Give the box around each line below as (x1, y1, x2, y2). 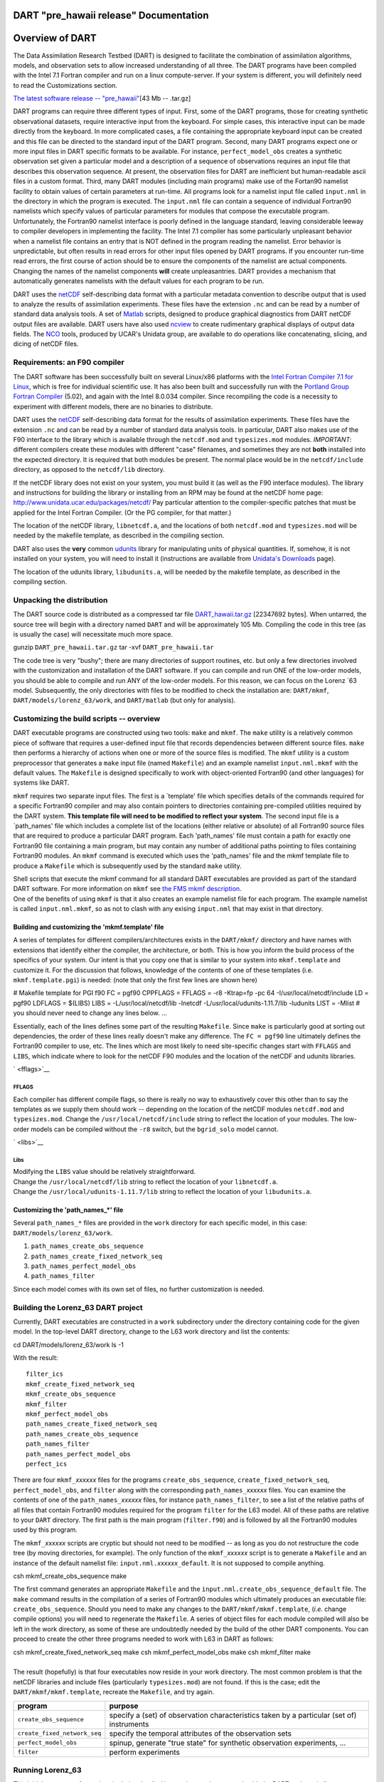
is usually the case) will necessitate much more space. (13, 629, 174, 638)
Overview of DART (13, 32, 97, 44)
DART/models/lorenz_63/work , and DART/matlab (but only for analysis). (13, 696, 236, 705)
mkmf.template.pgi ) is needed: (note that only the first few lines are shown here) (13, 976, 257, 984)
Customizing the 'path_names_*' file (13, 1205, 124, 1215)
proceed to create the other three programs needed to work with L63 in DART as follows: (13, 1634, 274, 1643)
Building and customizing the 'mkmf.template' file (13, 923, 164, 932)
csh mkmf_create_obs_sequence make (13, 1572, 127, 1580)
